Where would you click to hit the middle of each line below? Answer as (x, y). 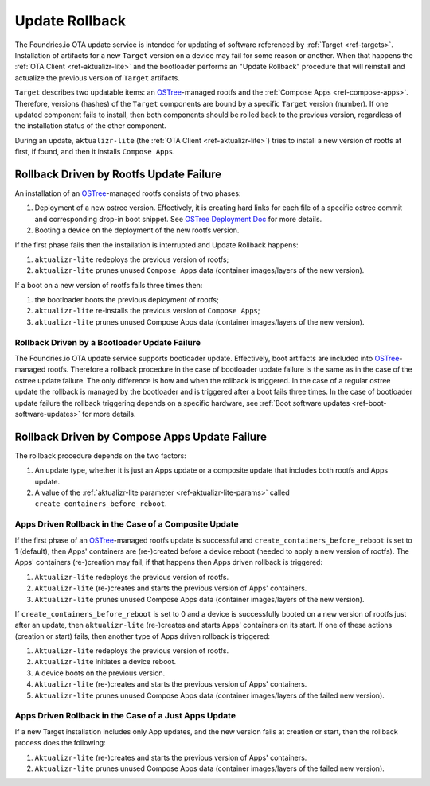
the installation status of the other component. (90, 126)
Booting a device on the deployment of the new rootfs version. (137, 230)
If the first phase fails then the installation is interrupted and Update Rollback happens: (156, 245)
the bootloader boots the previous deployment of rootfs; (127, 300)
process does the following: (61, 743)
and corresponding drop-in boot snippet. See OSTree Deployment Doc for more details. (178, 219)
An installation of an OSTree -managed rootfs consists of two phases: (128, 193)
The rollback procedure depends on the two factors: (100, 455)
